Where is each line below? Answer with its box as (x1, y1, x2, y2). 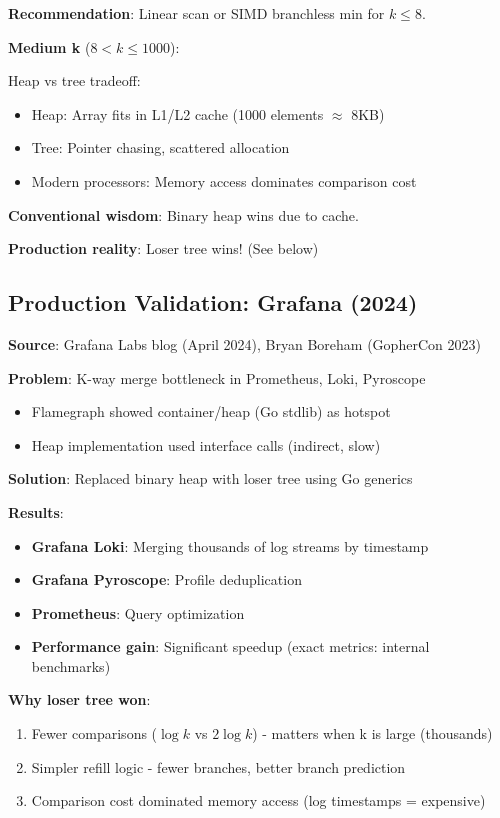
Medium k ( (8, 36, 91, 57)
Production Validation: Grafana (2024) (8, 287, 418, 318)
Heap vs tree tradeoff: (8, 70, 141, 91)
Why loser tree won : (8, 689, 151, 710)
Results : (8, 501, 64, 522)
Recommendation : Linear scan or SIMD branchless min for (8, 3, 385, 23)
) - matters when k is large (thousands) (252, 723, 493, 744)
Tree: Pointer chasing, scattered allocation (31, 137, 290, 158)
